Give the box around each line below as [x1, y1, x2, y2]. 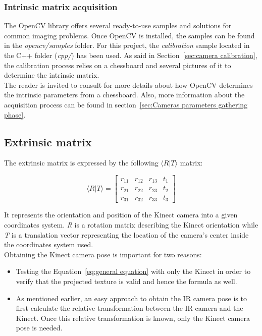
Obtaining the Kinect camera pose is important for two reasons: [4, 249, 202, 259]
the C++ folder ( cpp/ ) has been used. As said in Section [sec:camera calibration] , [4, 50, 257, 60]
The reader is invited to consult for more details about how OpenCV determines [4, 79, 253, 90]
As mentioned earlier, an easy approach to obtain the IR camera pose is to [16, 293, 247, 303]
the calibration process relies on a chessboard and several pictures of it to [4, 60, 231, 70]
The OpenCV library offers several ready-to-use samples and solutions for [4, 20, 232, 31]
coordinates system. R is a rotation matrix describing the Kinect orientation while [4, 219, 258, 230]
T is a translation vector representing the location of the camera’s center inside [4, 229, 249, 240]
